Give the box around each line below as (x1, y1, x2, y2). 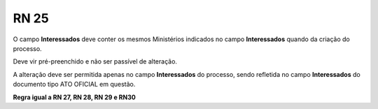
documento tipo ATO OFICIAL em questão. (13, 80, 136, 89)
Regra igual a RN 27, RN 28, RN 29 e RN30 (13, 93, 136, 101)
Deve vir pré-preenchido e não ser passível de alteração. (13, 57, 178, 66)
